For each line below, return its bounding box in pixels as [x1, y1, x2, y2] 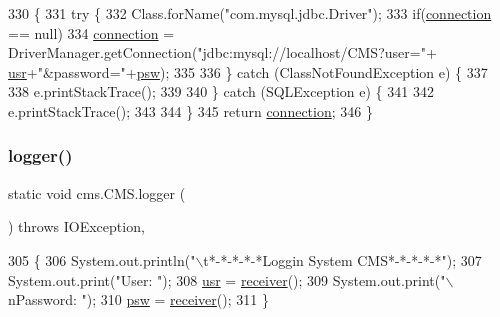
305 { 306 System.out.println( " [8, 249, 196, 270]
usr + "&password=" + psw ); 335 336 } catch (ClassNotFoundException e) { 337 [8, 61, 488, 82]
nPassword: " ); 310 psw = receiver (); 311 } [8, 289, 269, 310]
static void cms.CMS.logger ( [8, 182, 186, 203]
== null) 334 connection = [8, 22, 175, 43]
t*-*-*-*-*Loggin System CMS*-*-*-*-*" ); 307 [203, 249, 482, 270]
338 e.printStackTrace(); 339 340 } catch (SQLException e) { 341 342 [8, 81, 434, 102]
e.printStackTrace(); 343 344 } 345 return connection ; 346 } [8, 100, 373, 121]
